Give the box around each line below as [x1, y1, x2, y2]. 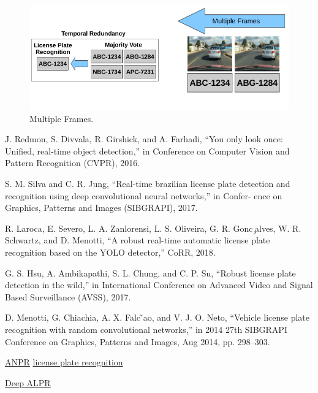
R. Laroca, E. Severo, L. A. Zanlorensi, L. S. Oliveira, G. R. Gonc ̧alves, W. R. [5, 221, 301, 234]
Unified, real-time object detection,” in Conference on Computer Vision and [5, 144, 290, 157]
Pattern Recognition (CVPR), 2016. [5, 156, 140, 169]
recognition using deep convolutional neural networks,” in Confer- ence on [5, 189, 282, 202]
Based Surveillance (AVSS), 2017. [5, 290, 131, 303]
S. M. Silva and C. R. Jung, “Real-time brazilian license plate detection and [5, 177, 290, 190]
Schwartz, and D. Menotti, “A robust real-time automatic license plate [5, 234, 270, 246]
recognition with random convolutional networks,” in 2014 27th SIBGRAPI [5, 322, 287, 335]
